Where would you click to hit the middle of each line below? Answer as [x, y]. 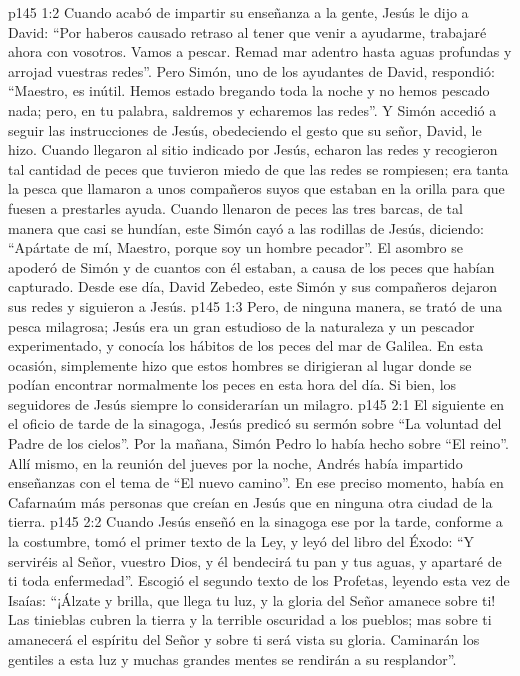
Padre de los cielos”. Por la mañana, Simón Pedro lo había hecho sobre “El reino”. [258, 443]
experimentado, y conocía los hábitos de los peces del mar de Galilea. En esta [246, 345]
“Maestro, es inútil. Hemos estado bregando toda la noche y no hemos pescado [249, 90]
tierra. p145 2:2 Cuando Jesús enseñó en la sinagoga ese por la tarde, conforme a [255, 521]
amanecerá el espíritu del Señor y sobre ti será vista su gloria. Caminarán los [244, 639]
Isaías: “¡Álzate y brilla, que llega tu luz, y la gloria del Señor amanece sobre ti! [252, 599]
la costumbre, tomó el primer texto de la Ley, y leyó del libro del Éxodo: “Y [241, 541]
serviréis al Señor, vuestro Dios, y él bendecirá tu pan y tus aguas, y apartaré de [255, 560]
